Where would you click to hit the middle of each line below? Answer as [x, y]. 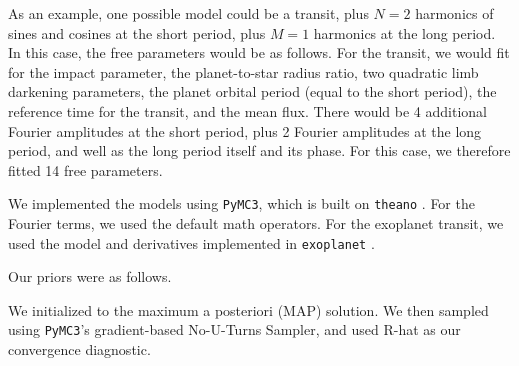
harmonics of [454, 13]
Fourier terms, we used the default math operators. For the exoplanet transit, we [256, 223]
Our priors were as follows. [90, 276]
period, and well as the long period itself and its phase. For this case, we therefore [259, 150]
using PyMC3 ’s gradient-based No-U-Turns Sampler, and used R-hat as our [234, 329]
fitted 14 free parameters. [85, 169]
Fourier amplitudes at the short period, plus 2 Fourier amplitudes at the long [245, 130]
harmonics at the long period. [404, 32]
